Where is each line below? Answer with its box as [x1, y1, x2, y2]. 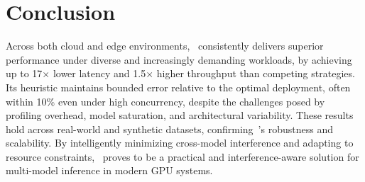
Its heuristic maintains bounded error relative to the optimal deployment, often [6, 79, 351, 94]
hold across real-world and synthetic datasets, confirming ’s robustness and [6, 121, 333, 136]
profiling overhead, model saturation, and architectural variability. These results [6, 108, 354, 123]
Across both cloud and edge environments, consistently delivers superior [6, 38, 324, 53]
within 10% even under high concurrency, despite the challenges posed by [6, 93, 325, 108]
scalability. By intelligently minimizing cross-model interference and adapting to [6, 135, 354, 150]
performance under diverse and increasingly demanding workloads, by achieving [6, 52, 352, 67]
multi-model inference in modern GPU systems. [6, 163, 213, 178]
